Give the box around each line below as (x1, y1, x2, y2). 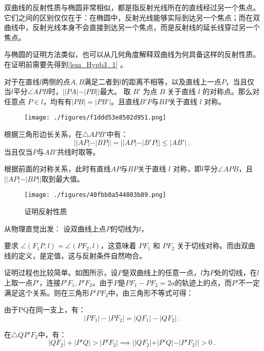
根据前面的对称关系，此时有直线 (4, 163, 111, 174)
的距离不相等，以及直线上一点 (121, 76, 221, 86)
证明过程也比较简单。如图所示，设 (4, 267, 118, 278)
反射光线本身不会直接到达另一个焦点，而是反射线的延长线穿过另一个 (32, 22, 260, 33)
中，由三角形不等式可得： (108, 287, 194, 298)
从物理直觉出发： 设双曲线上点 (4, 223, 106, 233)
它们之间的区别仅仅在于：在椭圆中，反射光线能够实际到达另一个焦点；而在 (4, 12, 253, 22)
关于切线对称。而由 (177, 240, 241, 251)
